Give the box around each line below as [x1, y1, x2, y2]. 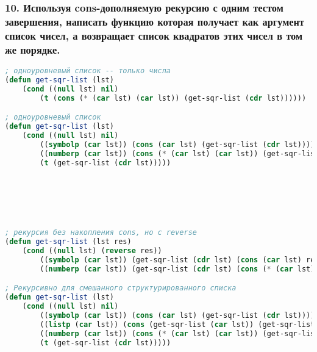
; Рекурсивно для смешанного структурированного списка [5, 284, 237, 293]
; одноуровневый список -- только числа [5, 66, 171, 75]
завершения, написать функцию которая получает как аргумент [5, 13, 305, 29]
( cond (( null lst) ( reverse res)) [22, 246, 162, 256]
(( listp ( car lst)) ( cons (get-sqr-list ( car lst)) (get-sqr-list [40, 320, 315, 329]
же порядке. [5, 41, 60, 57]
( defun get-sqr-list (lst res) [5, 237, 132, 246]
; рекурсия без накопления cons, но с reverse [5, 228, 197, 237]
